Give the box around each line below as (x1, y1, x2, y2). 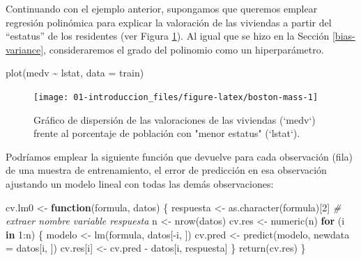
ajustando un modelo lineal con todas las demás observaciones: (6, 177, 274, 190)
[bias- (332, 29, 355, 43)
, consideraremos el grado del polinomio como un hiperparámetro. (43, 42, 324, 56)
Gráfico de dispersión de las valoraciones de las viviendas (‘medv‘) (33, 112, 316, 127)
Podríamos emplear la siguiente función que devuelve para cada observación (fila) (6, 149, 353, 163)
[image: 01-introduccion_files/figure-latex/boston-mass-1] (33, 92, 318, 102)
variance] (6, 42, 44, 56)
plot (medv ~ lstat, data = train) (6, 65, 144, 80)
